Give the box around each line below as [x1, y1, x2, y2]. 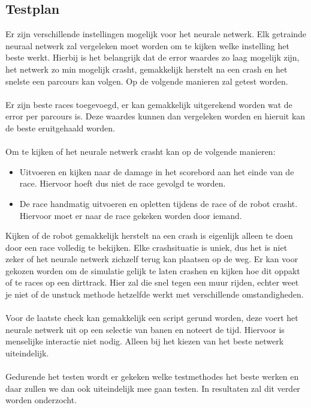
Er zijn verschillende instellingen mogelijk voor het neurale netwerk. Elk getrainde [5, 28, 307, 40]
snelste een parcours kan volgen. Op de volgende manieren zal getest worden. [5, 74, 288, 87]
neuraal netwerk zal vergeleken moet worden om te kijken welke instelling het [5, 39, 289, 52]
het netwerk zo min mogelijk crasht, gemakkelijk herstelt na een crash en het [5, 62, 288, 75]
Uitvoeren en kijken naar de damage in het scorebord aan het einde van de [19, 165, 294, 178]
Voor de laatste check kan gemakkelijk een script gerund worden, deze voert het [5, 311, 298, 324]
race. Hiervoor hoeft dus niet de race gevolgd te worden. [19, 177, 226, 190]
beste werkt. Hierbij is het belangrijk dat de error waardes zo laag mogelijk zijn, [5, 51, 300, 64]
